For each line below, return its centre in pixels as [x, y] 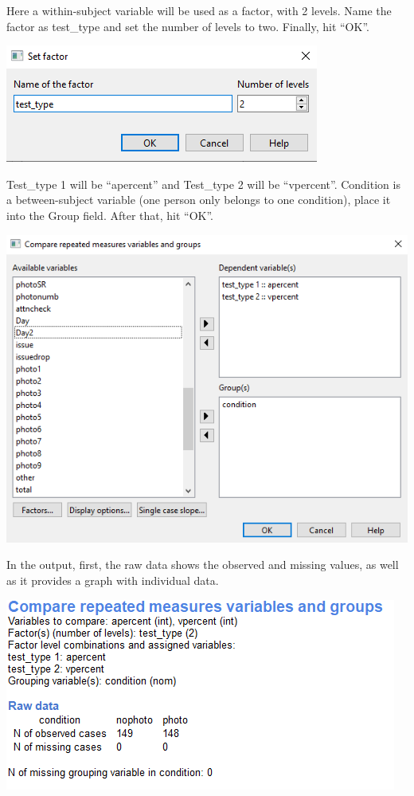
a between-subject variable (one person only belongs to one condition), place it [199, 200]
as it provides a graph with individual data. [113, 580]
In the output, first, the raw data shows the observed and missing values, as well [203, 565]
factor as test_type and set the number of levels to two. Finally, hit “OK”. [188, 26]
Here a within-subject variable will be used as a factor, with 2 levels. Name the [199, 10]
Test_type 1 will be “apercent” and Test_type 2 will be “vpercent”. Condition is [203, 184]
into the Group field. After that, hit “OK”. [110, 215]
